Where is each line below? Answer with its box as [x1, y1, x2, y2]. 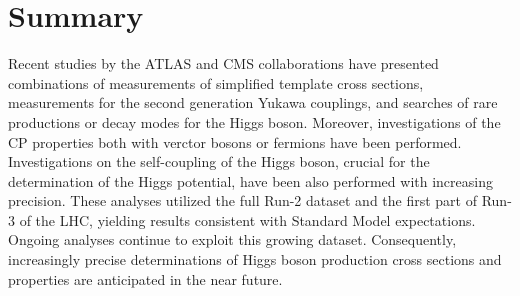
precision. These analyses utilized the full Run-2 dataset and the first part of [8, 190, 477, 211]
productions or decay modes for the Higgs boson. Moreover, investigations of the [8, 111, 501, 132]
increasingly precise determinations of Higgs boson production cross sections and [8, 249, 502, 270]
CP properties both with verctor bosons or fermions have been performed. [8, 131, 462, 152]
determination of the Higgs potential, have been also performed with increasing [8, 170, 493, 191]
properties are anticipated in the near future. [8, 268, 283, 289]
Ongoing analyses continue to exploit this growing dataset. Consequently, [8, 229, 457, 250]
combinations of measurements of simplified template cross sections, [8, 72, 424, 93]
